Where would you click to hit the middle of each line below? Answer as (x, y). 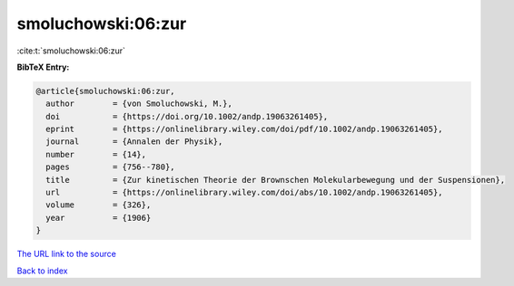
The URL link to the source (67, 254)
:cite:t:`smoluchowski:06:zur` (71, 51)
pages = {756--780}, (111, 167)
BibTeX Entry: (43, 67)
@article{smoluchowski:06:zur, (106, 91)
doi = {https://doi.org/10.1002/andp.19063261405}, (187, 116)
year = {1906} (99, 218)
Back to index (42, 271)
